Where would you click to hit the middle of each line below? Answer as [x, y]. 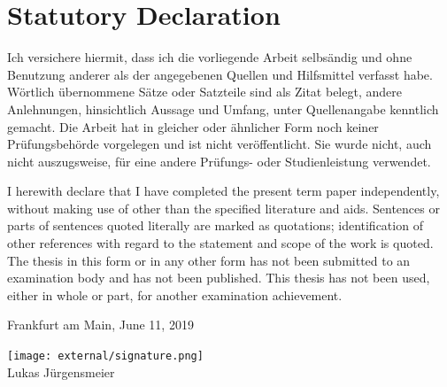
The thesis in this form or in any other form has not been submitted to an [209, 260]
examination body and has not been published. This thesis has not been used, [219, 278]
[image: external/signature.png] [105, 356]
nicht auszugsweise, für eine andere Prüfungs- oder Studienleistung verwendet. [219, 161]
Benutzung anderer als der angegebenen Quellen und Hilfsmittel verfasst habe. [220, 74]
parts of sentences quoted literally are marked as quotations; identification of [215, 225]
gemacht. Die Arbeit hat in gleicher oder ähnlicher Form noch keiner [193, 126]
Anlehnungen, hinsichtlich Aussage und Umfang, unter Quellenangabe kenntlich [223, 108]
